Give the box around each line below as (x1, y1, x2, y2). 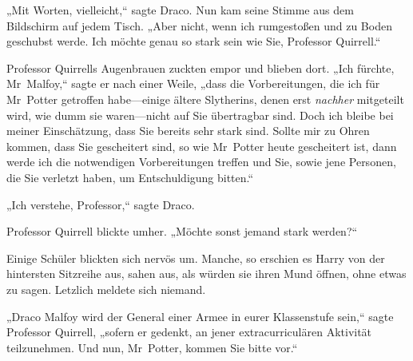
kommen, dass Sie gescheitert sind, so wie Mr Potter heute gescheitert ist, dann (6, 137, 397, 154)
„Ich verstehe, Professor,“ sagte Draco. (6, 196, 195, 212)
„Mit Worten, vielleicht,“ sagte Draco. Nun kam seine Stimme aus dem (6, 2, 354, 18)
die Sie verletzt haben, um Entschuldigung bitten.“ (6, 169, 254, 185)
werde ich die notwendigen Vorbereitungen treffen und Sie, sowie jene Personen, (6, 153, 396, 170)
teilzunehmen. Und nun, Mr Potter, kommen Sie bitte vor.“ (6, 339, 298, 355)
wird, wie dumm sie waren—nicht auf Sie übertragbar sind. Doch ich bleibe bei (6, 106, 394, 123)
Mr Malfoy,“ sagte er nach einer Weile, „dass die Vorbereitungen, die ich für (6, 75, 380, 92)
